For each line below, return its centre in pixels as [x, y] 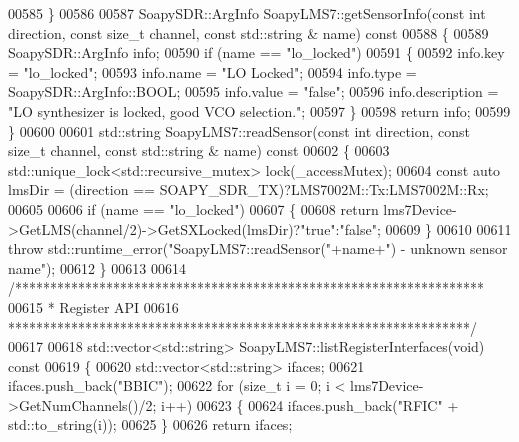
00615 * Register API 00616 [93, 306]
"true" [318, 228]
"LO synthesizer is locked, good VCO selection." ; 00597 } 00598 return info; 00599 [259, 110]
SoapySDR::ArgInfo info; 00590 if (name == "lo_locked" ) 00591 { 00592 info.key [256, 52]
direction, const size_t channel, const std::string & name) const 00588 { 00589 [248, 32]
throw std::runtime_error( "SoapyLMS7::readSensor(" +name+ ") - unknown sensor [258, 248]
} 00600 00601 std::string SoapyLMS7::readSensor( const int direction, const [239, 130]
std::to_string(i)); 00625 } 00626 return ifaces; [150, 424]
